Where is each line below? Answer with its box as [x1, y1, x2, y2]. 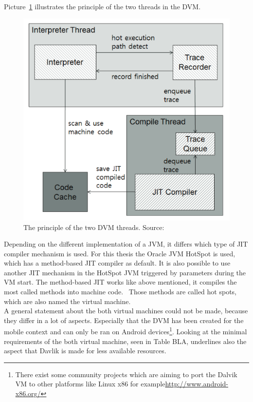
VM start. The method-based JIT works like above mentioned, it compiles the [4, 277, 237, 287]
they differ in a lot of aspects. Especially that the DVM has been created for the [4, 315, 244, 325]
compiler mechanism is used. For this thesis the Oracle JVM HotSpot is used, [4, 248, 235, 258]
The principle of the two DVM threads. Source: [23, 222, 164, 232]
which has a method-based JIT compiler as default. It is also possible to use [4, 258, 231, 268]
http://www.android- [165, 379, 228, 389]
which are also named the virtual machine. [4, 296, 131, 306]
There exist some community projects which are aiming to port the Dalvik [15, 369, 237, 379]
